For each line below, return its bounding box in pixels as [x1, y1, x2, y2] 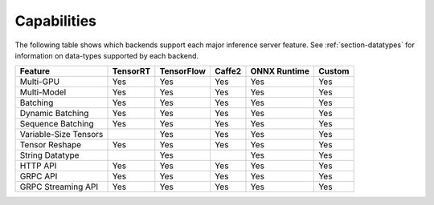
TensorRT [112, 66, 151, 77]
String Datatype [19, 150, 80, 161]
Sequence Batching [19, 119, 94, 130]
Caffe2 [214, 66, 242, 77]
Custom [318, 66, 350, 77]
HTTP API [19, 160, 57, 171]
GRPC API [19, 171, 58, 182]
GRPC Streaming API [19, 181, 99, 192]
